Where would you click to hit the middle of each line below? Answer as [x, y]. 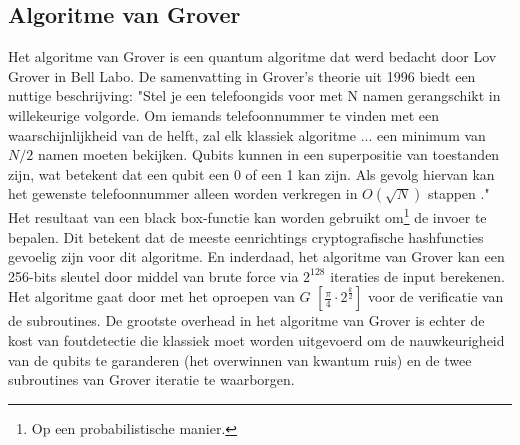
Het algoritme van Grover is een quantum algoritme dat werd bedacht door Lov [252, 56]
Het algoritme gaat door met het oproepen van [151, 296]
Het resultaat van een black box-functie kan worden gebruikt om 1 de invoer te [247, 216]
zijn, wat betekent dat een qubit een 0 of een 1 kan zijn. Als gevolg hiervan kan [251, 173]
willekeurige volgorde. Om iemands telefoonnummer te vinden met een [224, 114]
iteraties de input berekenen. [417, 275]
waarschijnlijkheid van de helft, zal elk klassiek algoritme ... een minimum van [247, 134]
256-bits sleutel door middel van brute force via [153, 275]
